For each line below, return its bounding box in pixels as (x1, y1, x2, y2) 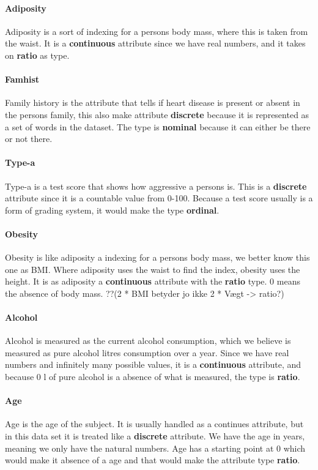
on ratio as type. (5, 48, 70, 61)
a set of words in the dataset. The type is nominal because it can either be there (5, 120, 311, 133)
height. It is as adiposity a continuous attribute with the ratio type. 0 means (5, 275, 300, 288)
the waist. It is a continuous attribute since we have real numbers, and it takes (5, 37, 306, 50)
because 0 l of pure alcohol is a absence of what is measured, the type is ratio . (5, 370, 300, 383)
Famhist (5, 73, 40, 86)
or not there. (5, 132, 53, 145)
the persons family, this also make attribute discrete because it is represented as (5, 108, 309, 121)
